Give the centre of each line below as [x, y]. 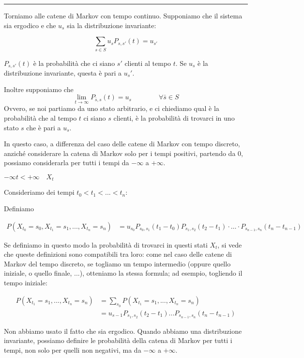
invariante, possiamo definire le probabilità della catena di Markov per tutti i [118, 340]
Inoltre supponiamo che [39, 89]
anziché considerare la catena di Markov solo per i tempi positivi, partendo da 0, [123, 153]
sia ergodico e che [30, 25]
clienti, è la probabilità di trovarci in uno [174, 117]
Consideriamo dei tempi [39, 192]
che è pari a [44, 127]
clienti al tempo [148, 63]
